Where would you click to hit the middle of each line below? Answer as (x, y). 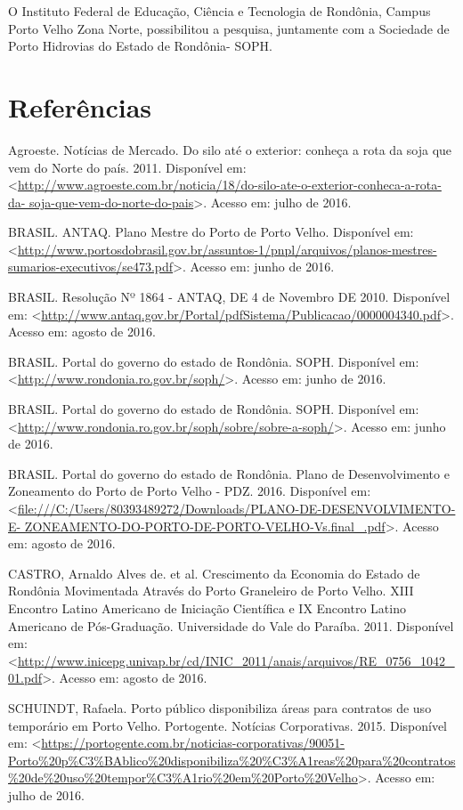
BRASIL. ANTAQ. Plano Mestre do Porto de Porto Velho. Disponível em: (211, 232)
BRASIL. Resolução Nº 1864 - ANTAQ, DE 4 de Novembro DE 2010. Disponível (229, 297)
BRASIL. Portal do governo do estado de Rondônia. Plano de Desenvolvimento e (229, 473)
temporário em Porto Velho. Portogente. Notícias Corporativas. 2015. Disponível (228, 725)
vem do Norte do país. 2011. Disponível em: (127, 167)
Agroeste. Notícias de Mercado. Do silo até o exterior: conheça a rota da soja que (230, 149)
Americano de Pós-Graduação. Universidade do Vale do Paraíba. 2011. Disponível (231, 625)
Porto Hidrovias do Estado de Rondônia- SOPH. (140, 46)
